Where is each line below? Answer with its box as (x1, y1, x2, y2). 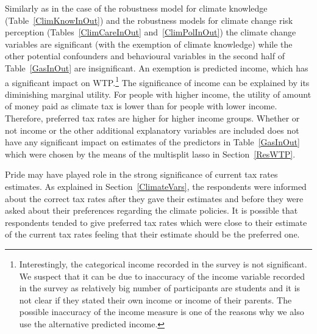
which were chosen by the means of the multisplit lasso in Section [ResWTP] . (5, 147, 296, 160)
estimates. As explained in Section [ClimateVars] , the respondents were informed (5, 180, 307, 192)
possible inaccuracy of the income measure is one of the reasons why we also (19, 305, 304, 318)
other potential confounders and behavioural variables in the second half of (5, 49, 285, 62)
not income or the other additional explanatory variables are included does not (5, 123, 299, 136)
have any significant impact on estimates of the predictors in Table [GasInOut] (5, 136, 300, 148)
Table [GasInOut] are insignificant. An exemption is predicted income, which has (5, 61, 308, 74)
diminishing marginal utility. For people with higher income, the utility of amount (5, 87, 312, 100)
